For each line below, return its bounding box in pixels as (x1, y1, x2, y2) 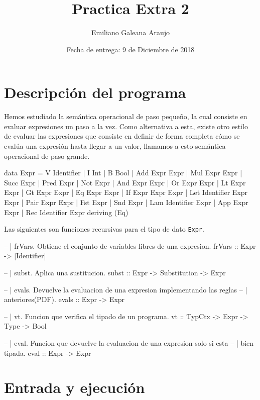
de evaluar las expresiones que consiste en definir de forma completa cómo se (4, 131, 240, 141)
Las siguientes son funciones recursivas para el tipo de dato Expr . (4, 224, 204, 234)
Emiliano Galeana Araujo (91, 27, 170, 38)
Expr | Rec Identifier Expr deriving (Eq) (4, 207, 128, 217)
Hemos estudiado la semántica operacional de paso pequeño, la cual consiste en (4, 111, 247, 122)
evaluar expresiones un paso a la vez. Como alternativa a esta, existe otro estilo (4, 121, 248, 131)
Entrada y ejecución (4, 377, 145, 397)
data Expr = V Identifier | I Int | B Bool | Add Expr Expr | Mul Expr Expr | (4, 167, 242, 178)
